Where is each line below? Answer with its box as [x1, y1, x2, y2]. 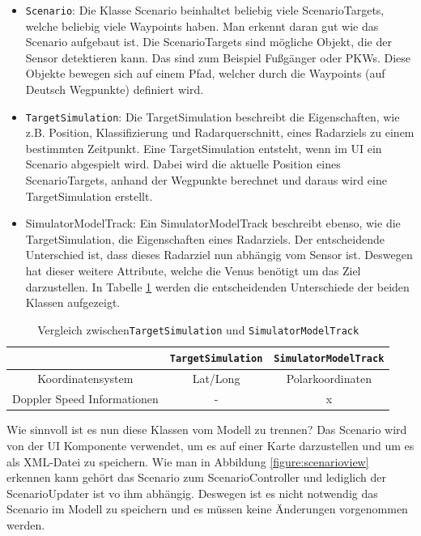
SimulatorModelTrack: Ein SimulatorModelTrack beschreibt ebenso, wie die [25, 215, 401, 232]
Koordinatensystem [37, 370, 134, 387]
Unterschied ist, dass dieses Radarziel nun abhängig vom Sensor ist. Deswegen [25, 246, 413, 263]
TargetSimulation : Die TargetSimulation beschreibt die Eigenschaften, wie [25, 108, 400, 125]
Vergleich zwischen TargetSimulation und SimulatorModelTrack [37, 321, 359, 338]
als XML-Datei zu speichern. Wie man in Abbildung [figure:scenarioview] [6, 453, 369, 470]
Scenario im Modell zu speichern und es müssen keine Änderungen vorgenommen [6, 500, 408, 517]
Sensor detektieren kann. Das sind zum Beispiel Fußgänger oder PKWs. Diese [25, 49, 411, 66]
